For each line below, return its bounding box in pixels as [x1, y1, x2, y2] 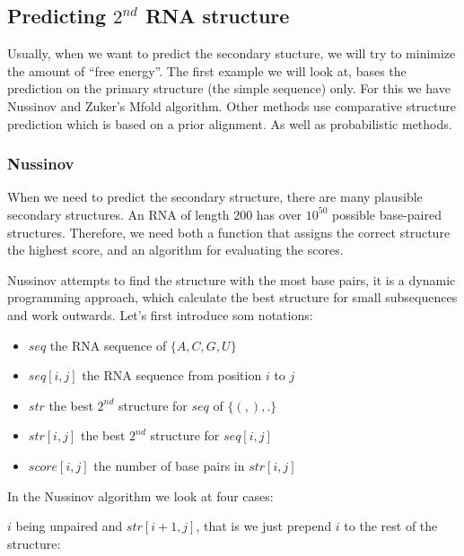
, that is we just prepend [196, 517, 332, 535]
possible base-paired [332, 204, 442, 223]
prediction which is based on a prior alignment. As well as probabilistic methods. [7, 114, 452, 133]
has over [256, 204, 302, 223]
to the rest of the [344, 517, 438, 535]
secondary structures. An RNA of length [7, 204, 230, 223]
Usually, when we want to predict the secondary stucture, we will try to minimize [7, 44, 456, 63]
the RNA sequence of [49, 335, 167, 354]
